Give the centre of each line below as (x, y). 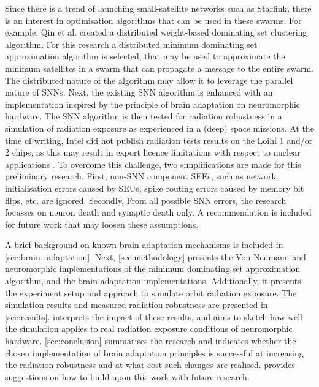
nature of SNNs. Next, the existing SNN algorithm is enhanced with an (139, 92)
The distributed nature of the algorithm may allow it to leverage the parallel (149, 80)
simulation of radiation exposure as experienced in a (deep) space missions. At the (159, 128)
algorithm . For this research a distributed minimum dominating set (131, 44)
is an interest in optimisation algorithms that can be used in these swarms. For (153, 20)
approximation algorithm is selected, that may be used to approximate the (145, 56)
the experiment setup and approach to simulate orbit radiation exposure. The (151, 292)
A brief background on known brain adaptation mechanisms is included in (144, 245)
